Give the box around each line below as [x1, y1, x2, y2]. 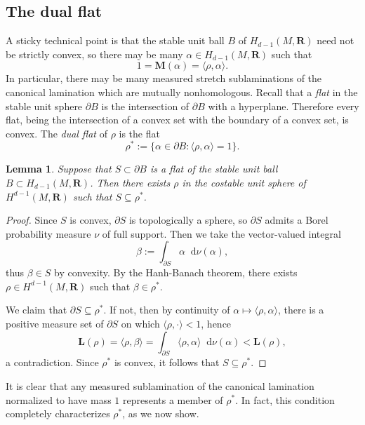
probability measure [6, 226, 91, 241]
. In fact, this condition [235, 392, 335, 407]
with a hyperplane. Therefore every [208, 98, 359, 113]
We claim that [6, 302, 67, 317]
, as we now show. [122, 406, 199, 421]
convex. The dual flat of [6, 126, 107, 140]
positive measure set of [6, 316, 104, 330]
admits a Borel [265, 212, 328, 227]
